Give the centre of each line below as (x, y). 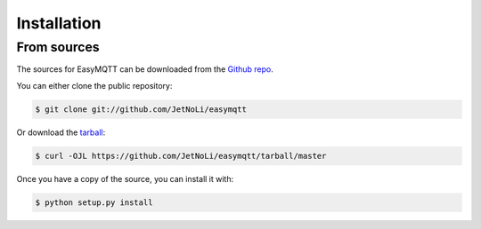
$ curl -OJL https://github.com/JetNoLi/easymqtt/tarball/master (181, 156)
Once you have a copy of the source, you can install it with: (125, 178)
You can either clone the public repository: (94, 85)
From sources (58, 47)
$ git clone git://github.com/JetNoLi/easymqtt (141, 109)
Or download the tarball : (61, 132)
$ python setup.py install (94, 202)
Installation (59, 23)
